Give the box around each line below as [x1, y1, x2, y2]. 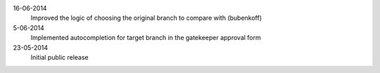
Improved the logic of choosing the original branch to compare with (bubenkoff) [30, 14, 262, 22]
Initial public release [30, 53, 89, 61]
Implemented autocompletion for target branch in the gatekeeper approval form [30, 34, 261, 42]
